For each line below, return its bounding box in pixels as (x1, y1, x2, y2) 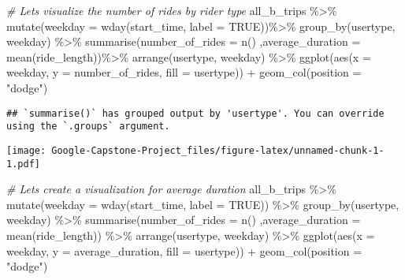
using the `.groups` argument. (6, 121, 170, 133)
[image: (6, 144, 46, 156)
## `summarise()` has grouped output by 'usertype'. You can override (6, 107, 385, 119)
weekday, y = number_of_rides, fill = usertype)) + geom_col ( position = (6, 64, 362, 80)
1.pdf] (6, 158, 40, 170)
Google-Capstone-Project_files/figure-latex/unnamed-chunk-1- (51, 144, 385, 156)
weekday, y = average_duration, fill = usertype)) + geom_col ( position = (6, 242, 362, 259)
